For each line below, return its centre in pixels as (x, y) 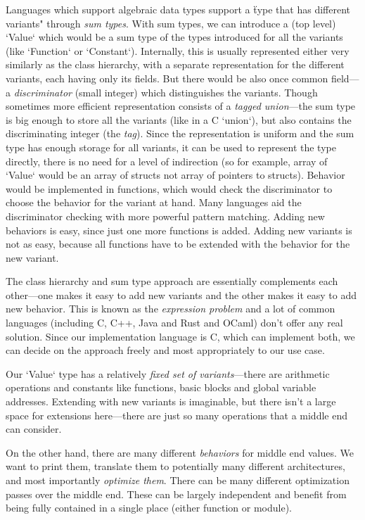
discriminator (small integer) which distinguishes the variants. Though (166, 92)
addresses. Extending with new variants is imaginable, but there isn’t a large (171, 401)
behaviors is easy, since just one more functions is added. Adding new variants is (179, 230)
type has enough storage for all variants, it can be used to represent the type (171, 147)
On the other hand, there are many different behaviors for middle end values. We (180, 452)
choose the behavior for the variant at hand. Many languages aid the (154, 202)
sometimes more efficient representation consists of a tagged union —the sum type (181, 106)
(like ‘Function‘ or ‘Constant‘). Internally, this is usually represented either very (178, 50)
